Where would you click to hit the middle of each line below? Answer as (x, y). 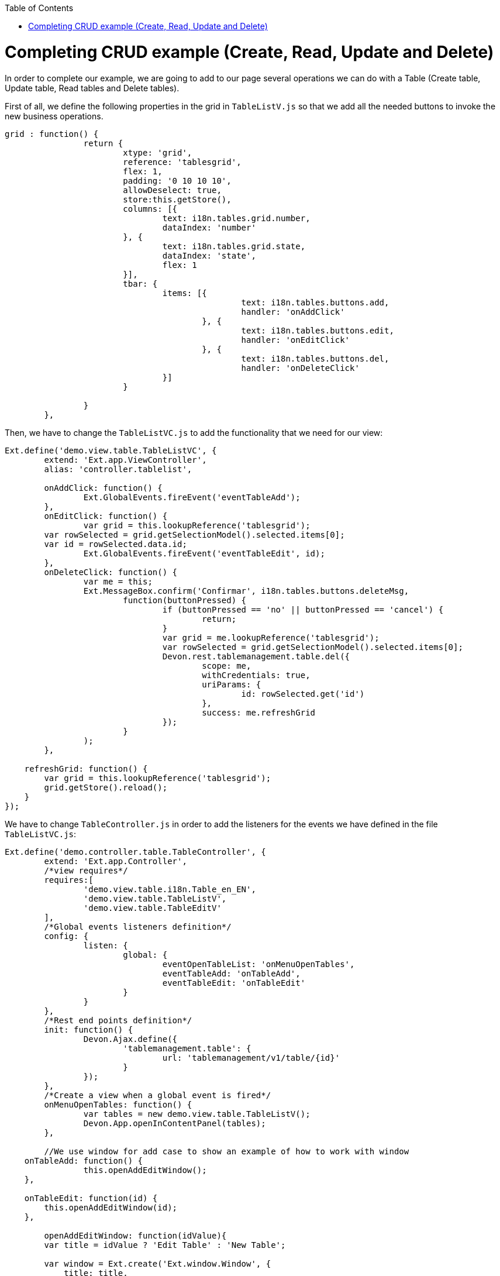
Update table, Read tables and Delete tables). (92, 88)
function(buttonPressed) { (185, 600)
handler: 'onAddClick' (293, 312)
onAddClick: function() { (103, 488)
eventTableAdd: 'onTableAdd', (231, 973)
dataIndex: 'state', (209, 255)
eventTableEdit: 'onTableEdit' (234, 983)
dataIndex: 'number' (209, 227)
